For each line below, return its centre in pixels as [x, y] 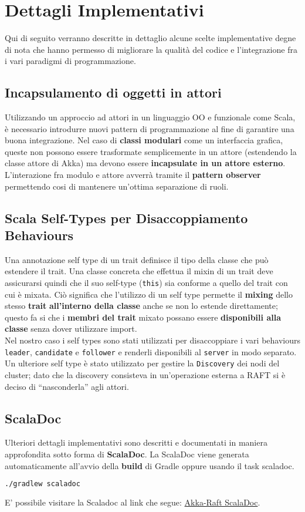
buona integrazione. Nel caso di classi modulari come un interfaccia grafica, [144, 140]
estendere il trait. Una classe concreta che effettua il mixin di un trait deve [139, 271]
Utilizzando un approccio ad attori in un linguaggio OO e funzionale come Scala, [150, 117]
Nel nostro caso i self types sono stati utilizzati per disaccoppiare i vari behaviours [153, 340]
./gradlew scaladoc [43, 484]
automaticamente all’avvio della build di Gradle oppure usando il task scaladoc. [150, 465]
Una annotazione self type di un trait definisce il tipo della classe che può [137, 259]
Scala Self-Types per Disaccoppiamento [126, 218]
